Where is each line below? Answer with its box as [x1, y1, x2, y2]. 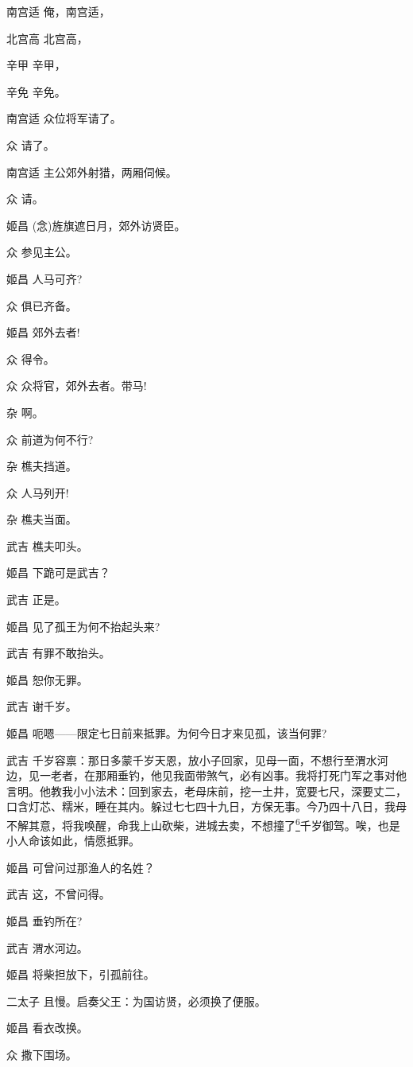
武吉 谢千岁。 [6, 698, 77, 715]
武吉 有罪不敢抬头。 [6, 644, 110, 661]
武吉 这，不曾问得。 [6, 886, 110, 902]
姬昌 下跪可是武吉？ [6, 564, 110, 581]
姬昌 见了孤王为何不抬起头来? [6, 617, 160, 634]
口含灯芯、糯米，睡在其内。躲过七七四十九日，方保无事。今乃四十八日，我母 [6, 798, 407, 815]
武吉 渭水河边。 [6, 939, 88, 956]
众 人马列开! [6, 484, 69, 500]
